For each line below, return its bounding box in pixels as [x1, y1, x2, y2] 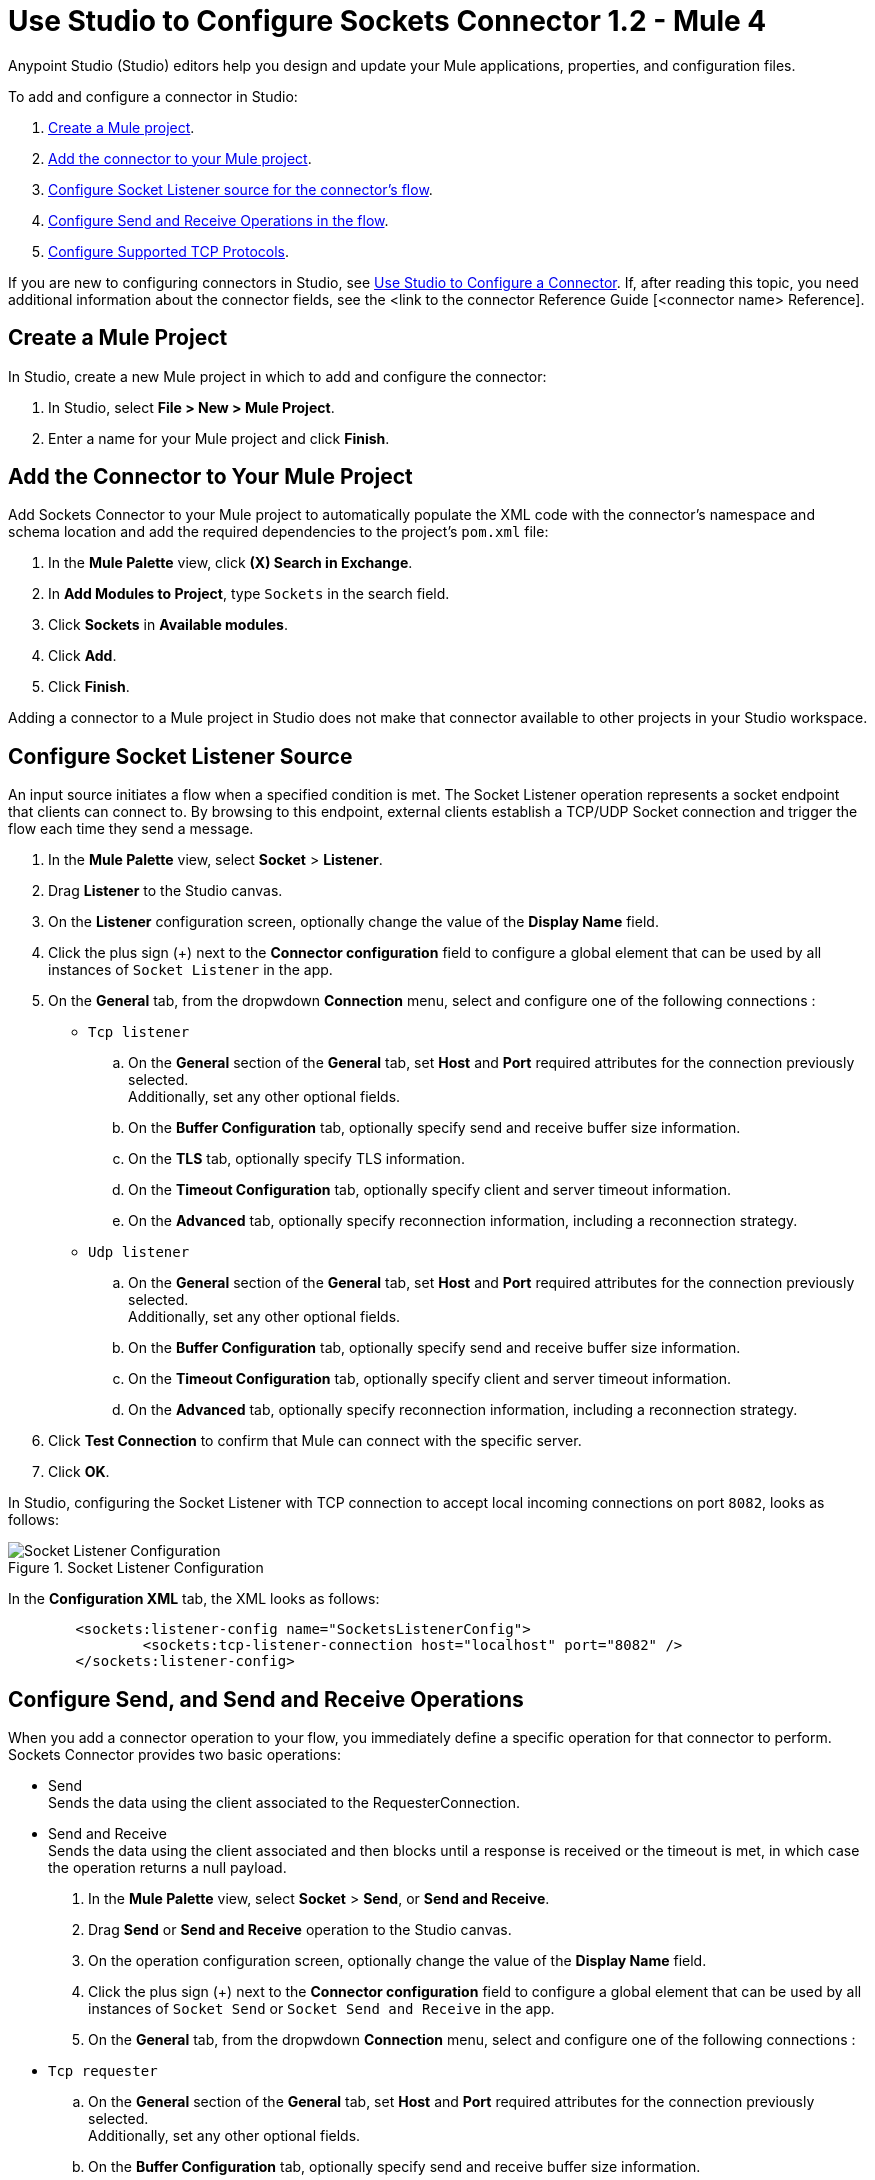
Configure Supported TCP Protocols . [48, 242, 290, 260]
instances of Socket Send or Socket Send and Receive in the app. [88, 2000, 555, 2018]
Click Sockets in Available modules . [48, 616, 289, 634]
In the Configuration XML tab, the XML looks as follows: [8, 1590, 380, 1608]
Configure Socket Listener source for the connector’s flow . [48, 180, 433, 198]
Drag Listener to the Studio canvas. [48, 882, 283, 900]
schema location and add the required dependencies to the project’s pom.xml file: [8, 523, 549, 541]
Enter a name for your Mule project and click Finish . [48, 429, 390, 447]
